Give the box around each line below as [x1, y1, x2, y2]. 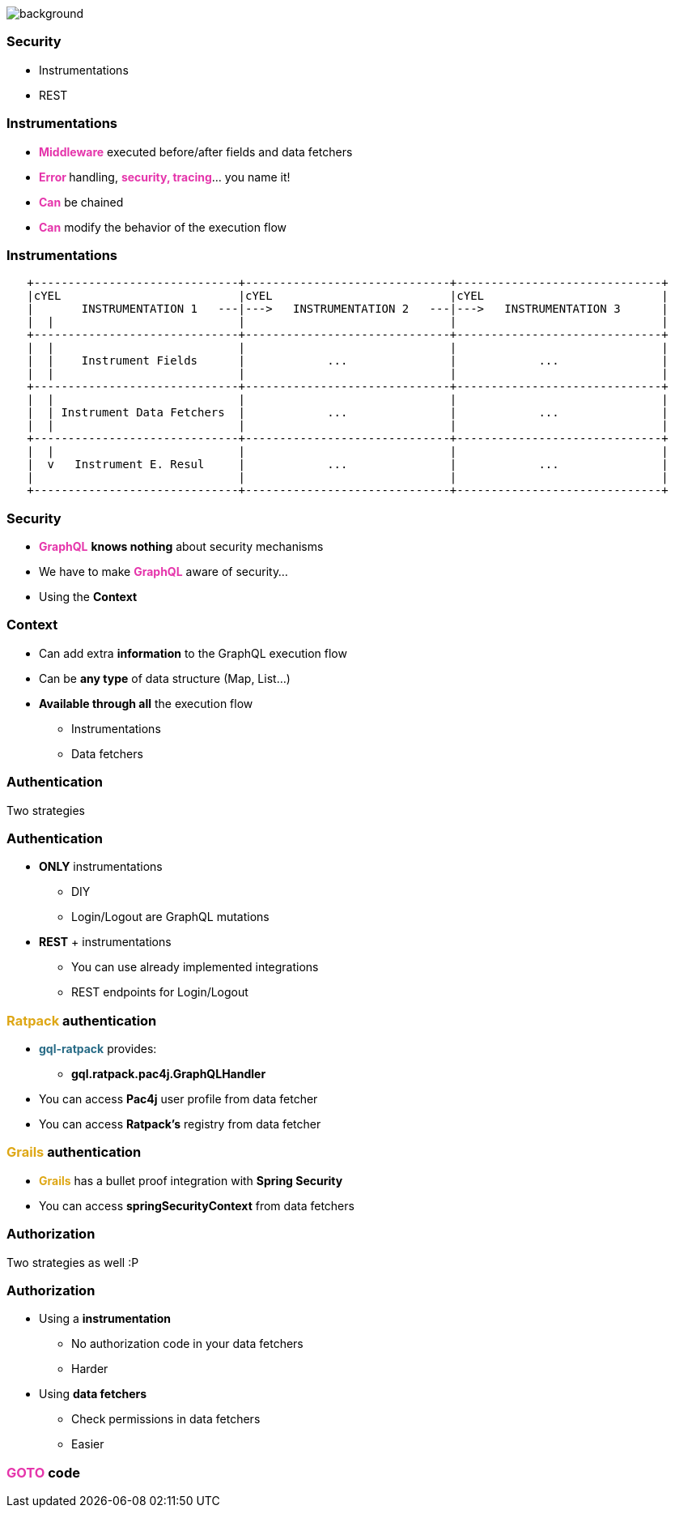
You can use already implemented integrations [71, 960, 319, 975]
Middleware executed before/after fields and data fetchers [39, 144, 353, 159]
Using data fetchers [39, 1387, 147, 1401]
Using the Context [39, 590, 138, 603]
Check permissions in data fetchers [71, 1412, 261, 1427]
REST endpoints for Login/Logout [71, 985, 248, 1000]
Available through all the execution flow [39, 696, 253, 710]
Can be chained [39, 194, 124, 209]
